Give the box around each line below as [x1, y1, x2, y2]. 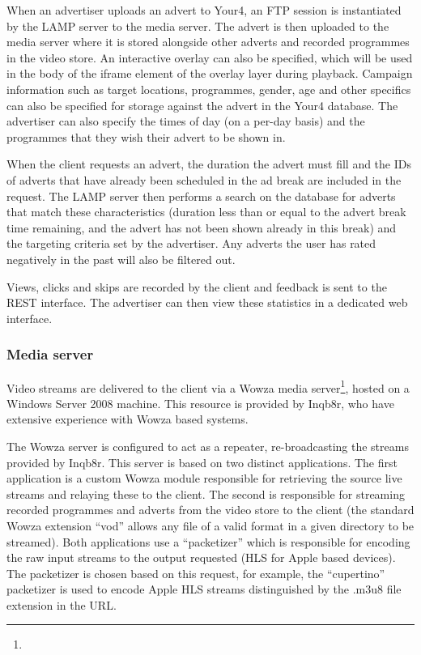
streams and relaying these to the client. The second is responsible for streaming [6, 485, 405, 502]
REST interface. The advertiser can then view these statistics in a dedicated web [6, 294, 408, 311]
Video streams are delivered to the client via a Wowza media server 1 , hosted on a [6, 376, 410, 396]
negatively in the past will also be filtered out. [6, 250, 236, 267]
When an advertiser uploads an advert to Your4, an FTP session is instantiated [6, 2, 402, 18]
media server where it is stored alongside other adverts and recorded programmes [6, 33, 410, 50]
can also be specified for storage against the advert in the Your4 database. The [6, 96, 398, 113]
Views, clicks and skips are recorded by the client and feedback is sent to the [6, 278, 387, 295]
